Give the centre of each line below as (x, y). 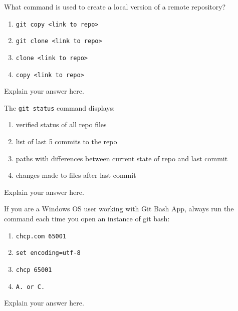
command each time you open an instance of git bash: (87, 219)
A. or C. (30, 287)
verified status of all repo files (61, 124)
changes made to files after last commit (76, 175)
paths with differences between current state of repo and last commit (122, 158)
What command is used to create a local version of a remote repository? (115, 7)
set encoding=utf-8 (48, 253)
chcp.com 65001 (41, 236)
